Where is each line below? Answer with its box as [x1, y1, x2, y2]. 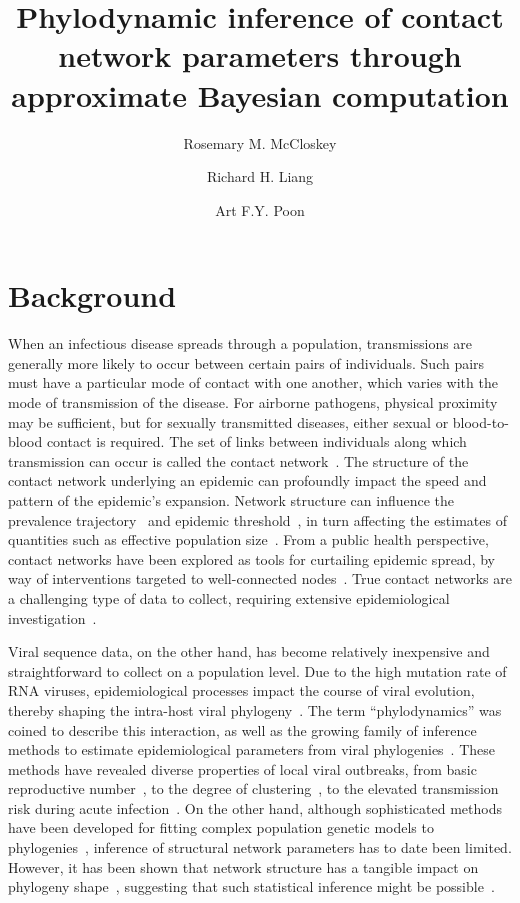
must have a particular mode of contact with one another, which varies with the [8, 372, 498, 393]
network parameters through [58, 35, 462, 76]
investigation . [8, 607, 97, 628]
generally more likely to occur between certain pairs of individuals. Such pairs [8, 352, 485, 373]
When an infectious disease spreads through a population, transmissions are [8, 333, 473, 354]
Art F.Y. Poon [215, 199, 305, 220]
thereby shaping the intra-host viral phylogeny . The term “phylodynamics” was [8, 699, 502, 720]
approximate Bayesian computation [11, 74, 509, 115]
